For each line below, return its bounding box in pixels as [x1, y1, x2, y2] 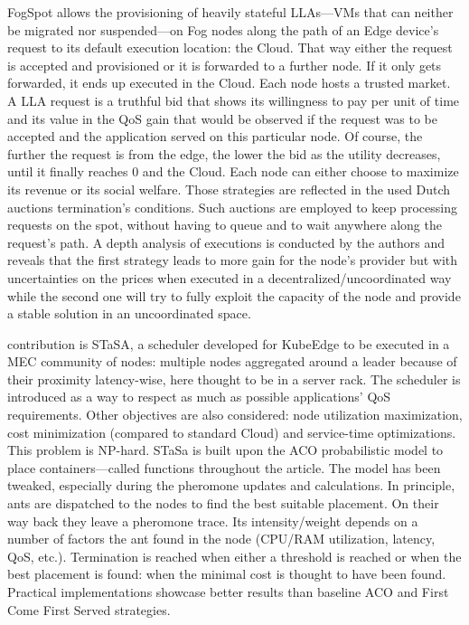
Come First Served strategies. [7, 600, 171, 619]
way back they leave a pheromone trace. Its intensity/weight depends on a [7, 511, 418, 530]
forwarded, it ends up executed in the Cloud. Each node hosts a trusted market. [7, 73, 451, 92]
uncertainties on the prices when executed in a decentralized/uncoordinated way [7, 268, 452, 287]
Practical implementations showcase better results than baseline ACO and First [7, 582, 449, 601]
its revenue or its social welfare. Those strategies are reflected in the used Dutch [7, 179, 451, 198]
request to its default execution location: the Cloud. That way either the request [7, 38, 453, 57]
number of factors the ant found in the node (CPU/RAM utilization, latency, [7, 529, 436, 548]
